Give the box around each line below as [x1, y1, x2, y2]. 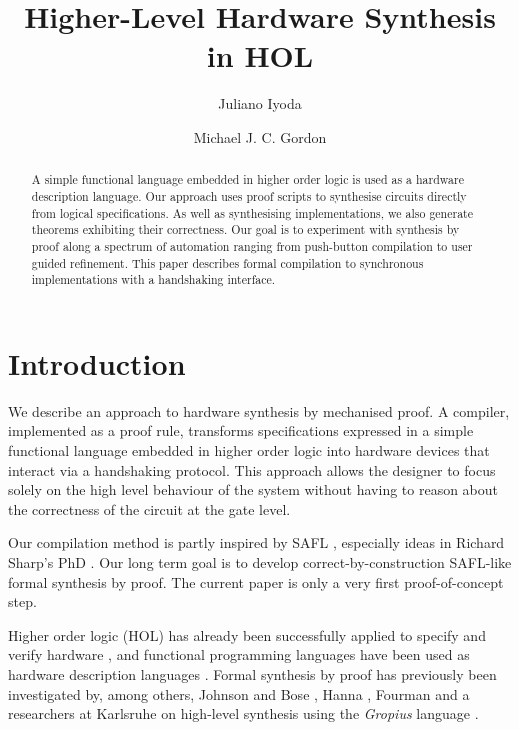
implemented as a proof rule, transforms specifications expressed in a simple [8, 420, 474, 441]
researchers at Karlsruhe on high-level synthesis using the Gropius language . [8, 703, 479, 724]
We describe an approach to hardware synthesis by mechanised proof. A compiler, [8, 400, 510, 421]
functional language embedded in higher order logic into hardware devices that [8, 440, 490, 461]
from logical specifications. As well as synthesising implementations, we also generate [31, 204, 474, 221]
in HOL [206, 35, 314, 76]
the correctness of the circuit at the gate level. [8, 498, 291, 519]
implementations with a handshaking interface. [31, 271, 276, 288]
